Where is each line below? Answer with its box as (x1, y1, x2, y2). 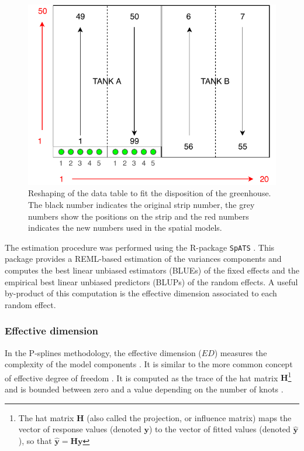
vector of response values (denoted (18, 423, 141, 435)
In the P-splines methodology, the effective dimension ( (5, 346, 202, 358)
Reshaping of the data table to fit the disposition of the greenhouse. (28, 187, 271, 199)
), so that (18, 434, 52, 446)
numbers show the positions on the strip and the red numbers (28, 210, 249, 222)
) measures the (214, 346, 267, 358)
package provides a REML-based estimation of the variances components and (5, 252, 282, 265)
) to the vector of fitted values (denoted (148, 423, 291, 435)
